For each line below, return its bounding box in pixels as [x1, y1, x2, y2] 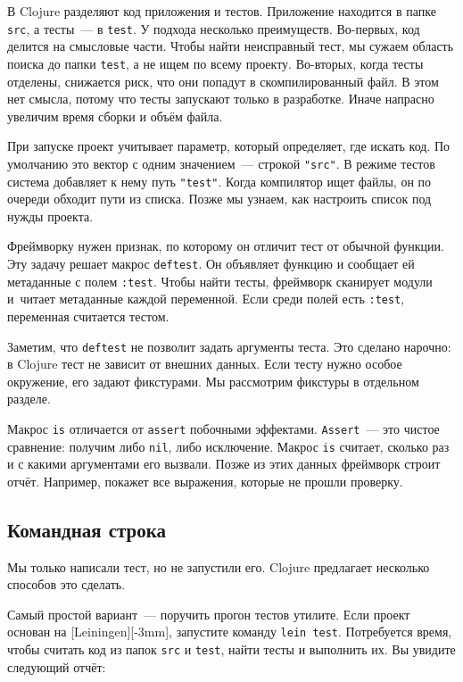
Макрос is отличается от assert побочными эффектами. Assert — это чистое [7, 419, 440, 437]
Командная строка [7, 515, 167, 543]
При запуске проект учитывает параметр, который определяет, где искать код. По [7, 137, 451, 155]
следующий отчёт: [7, 657, 106, 676]
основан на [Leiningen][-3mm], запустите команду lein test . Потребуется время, [7, 622, 452, 641]
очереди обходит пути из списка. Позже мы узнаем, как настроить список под [7, 189, 432, 208]
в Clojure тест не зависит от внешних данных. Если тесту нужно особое [7, 354, 402, 373]
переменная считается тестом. [7, 306, 169, 325]
